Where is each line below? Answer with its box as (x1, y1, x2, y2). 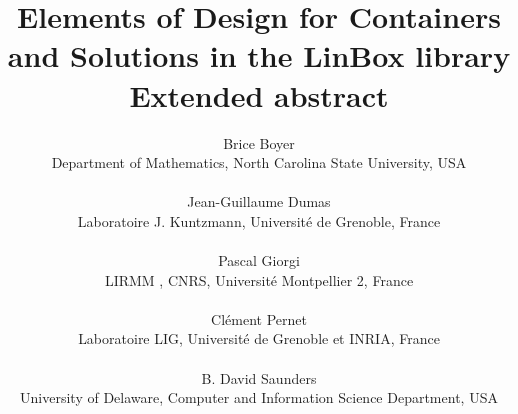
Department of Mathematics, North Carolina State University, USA (51, 152, 467, 173)
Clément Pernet (211, 308, 307, 329)
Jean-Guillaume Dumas (187, 191, 331, 212)
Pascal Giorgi (218, 250, 300, 271)
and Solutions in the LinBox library (7, 35, 511, 76)
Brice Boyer (223, 132, 295, 153)
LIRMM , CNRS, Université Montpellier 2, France (104, 269, 414, 290)
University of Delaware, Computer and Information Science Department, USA (20, 387, 498, 408)
